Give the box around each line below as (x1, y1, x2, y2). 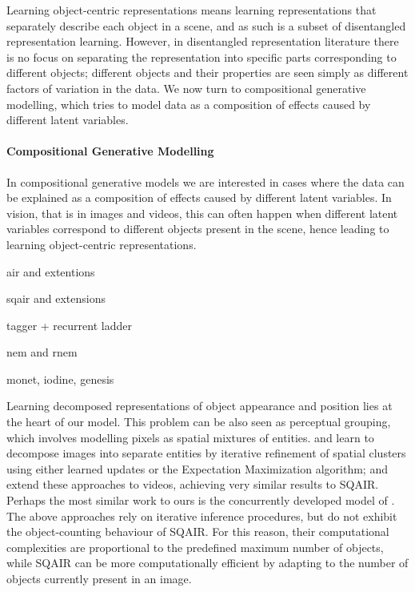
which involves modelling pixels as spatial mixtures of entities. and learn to (6, 429, 374, 445)
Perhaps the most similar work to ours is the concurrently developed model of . (6, 492, 395, 509)
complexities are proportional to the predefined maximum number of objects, (6, 538, 384, 555)
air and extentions (6, 263, 95, 280)
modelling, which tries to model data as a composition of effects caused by (6, 95, 371, 112)
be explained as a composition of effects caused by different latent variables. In (6, 189, 392, 206)
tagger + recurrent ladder (6, 316, 132, 333)
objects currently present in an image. (6, 570, 192, 587)
